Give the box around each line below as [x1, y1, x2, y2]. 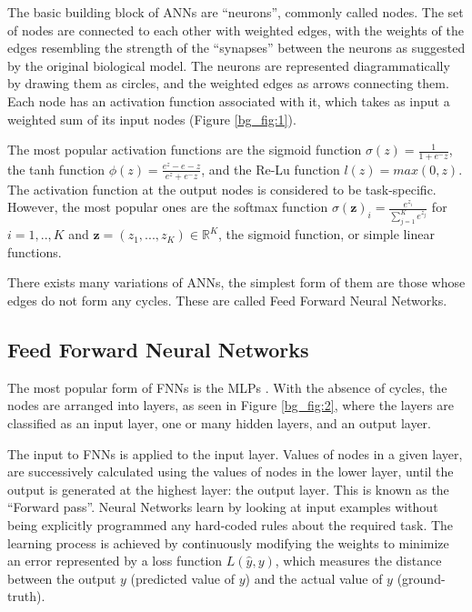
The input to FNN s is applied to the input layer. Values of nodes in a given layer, [7, 444, 463, 463]
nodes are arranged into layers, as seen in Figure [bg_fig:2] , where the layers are [7, 396, 454, 415]
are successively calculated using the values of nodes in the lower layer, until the [7, 462, 454, 481]
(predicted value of [130, 568, 235, 587]
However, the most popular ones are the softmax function [7, 197, 328, 216]
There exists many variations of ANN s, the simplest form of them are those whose [7, 273, 466, 292]
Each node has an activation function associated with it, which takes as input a [7, 91, 450, 110]
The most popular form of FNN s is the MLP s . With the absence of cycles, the [7, 377, 447, 396]
